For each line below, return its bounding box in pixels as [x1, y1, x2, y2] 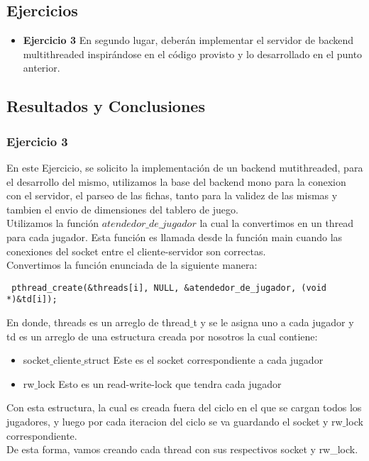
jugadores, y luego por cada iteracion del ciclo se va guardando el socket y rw [6, 414, 343, 429]
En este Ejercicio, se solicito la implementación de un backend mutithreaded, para [6, 160, 363, 174]
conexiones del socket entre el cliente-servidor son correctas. [6, 243, 266, 258]
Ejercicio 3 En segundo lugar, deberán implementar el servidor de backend [23, 33, 354, 48]
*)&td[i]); [6, 294, 57, 305]
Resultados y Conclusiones [6, 95, 205, 117]
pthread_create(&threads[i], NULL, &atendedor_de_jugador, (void [11, 282, 327, 293]
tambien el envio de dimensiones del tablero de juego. [6, 201, 238, 216]
